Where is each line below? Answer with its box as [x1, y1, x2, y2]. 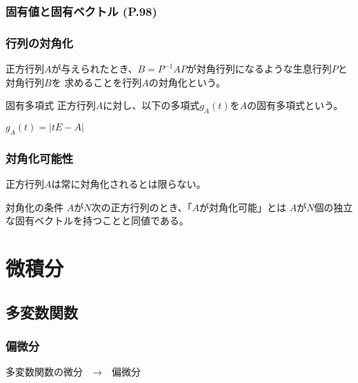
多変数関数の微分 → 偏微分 [6, 364, 141, 379]
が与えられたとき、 [51, 61, 138, 76]
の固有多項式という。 [247, 98, 344, 112]
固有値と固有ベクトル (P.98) [6, 2, 157, 19]
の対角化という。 [148, 75, 226, 89]
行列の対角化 [6, 34, 74, 51]
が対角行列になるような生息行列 [186, 61, 332, 76]
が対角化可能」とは [199, 199, 286, 214]
